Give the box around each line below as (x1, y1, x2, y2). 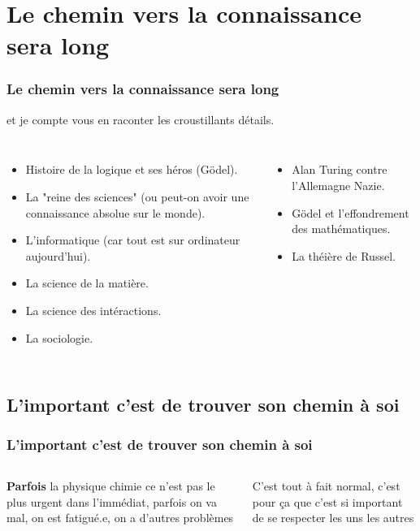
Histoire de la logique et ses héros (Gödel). (25, 161, 238, 178)
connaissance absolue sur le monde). (25, 204, 206, 221)
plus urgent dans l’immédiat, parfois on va (6, 493, 217, 510)
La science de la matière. (25, 274, 149, 291)
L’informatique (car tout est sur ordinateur (25, 231, 240, 248)
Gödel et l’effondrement (292, 204, 409, 221)
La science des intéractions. (25, 301, 162, 318)
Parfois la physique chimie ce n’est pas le (6, 477, 215, 494)
